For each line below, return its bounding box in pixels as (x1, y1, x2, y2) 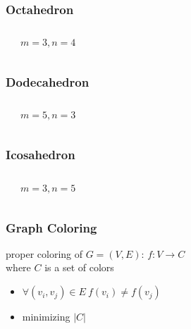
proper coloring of (6, 246, 83, 261)
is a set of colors (44, 260, 114, 275)
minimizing (22, 309, 70, 324)
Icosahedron (6, 146, 75, 163)
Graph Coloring (6, 218, 97, 236)
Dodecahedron (6, 73, 90, 91)
